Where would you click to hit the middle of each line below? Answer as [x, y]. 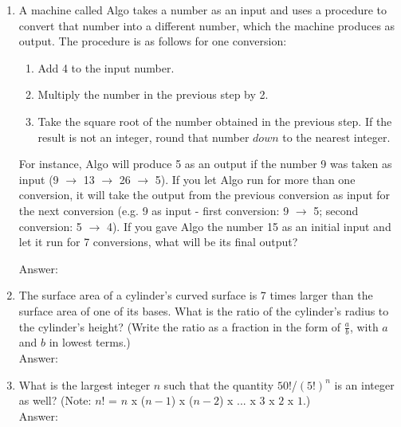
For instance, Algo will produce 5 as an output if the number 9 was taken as [205, 164]
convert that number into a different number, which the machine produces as [207, 25]
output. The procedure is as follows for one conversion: [153, 41]
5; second [336, 210]
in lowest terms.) [90, 342]
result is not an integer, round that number [143, 137]
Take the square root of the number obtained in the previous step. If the [215, 121]
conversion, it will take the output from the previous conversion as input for [204, 195]
